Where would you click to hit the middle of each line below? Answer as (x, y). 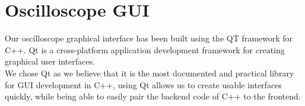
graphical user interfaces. (50, 61)
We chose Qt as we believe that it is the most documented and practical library (150, 73)
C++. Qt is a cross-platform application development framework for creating (145, 49)
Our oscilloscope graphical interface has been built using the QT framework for (149, 38)
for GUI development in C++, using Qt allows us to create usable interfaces (143, 84)
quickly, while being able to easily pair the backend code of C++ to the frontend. (153, 96)
